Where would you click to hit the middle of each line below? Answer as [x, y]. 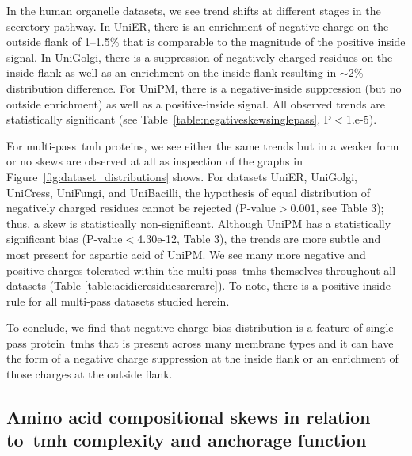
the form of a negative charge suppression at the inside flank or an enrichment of [202, 358]
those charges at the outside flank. [90, 374]
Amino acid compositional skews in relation [189, 417]
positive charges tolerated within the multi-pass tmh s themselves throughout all [201, 270]
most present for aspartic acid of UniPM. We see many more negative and [186, 254]
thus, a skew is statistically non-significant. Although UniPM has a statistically [199, 223]
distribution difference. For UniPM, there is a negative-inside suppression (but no [204, 87]
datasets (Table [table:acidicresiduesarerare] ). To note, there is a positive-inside [198, 285]
